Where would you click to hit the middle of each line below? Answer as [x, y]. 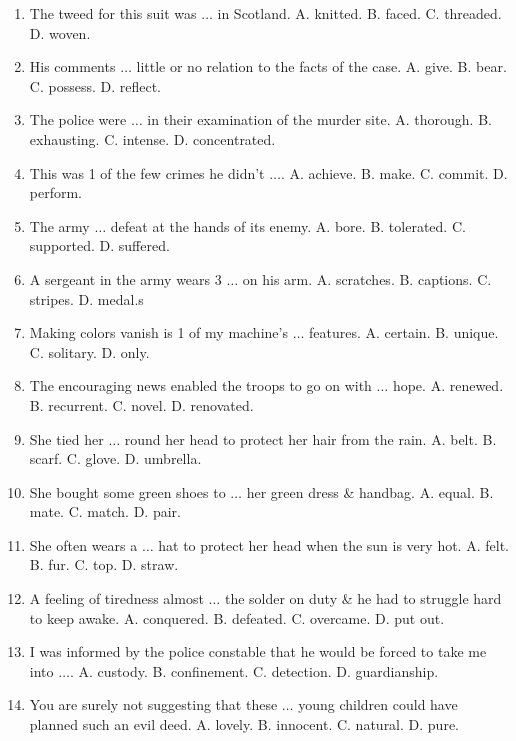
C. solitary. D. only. [89, 351]
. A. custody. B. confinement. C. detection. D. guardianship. [254, 670]
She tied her [66, 438]
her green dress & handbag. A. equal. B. [370, 491]
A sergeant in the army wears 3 [125, 278]
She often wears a [83, 544]
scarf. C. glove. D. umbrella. [115, 458]
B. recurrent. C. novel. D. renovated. [141, 404]
